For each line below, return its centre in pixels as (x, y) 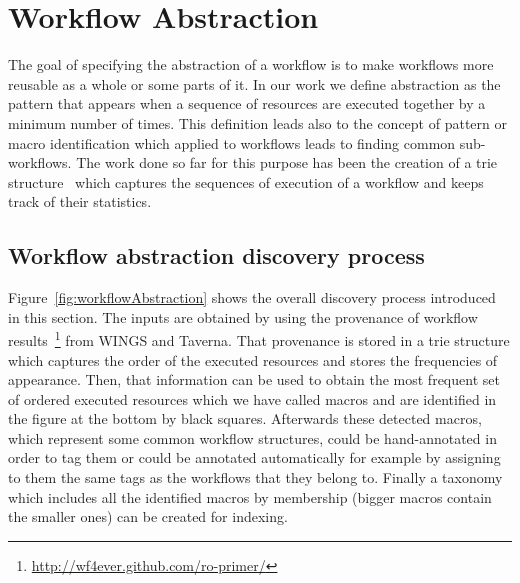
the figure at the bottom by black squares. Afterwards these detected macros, (245, 418)
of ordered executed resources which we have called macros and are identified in (252, 398)
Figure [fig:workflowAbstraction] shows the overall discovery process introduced (252, 297)
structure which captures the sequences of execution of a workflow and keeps (246, 181)
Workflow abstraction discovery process (216, 255)
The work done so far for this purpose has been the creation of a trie (287, 162)
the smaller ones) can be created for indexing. (148, 516)
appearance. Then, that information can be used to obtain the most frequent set (254, 379)
